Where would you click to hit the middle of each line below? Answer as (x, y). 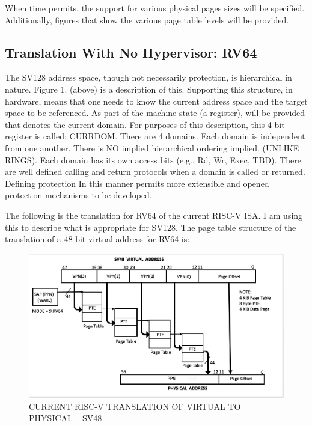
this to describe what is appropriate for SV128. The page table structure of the (151, 227)
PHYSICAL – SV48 (66, 418)
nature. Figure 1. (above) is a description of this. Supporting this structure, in (149, 89)
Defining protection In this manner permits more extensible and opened (137, 183)
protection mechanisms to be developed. (78, 195)
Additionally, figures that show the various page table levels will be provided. (147, 20)
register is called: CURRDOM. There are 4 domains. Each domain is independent (155, 136)
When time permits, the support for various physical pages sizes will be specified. (155, 8)
